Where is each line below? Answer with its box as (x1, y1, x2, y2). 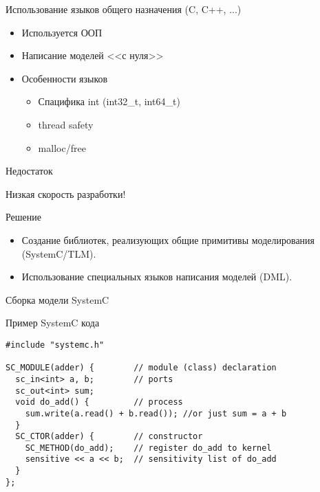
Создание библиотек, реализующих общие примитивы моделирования (21, 232, 315, 247)
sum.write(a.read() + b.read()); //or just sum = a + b (25, 408, 287, 418)
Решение (6, 210, 42, 224)
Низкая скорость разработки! (6, 186, 126, 201)
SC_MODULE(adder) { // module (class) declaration (6, 363, 277, 373)
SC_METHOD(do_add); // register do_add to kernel (25, 443, 272, 453)
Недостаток (6, 164, 53, 178)
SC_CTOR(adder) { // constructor (15, 432, 203, 442)
